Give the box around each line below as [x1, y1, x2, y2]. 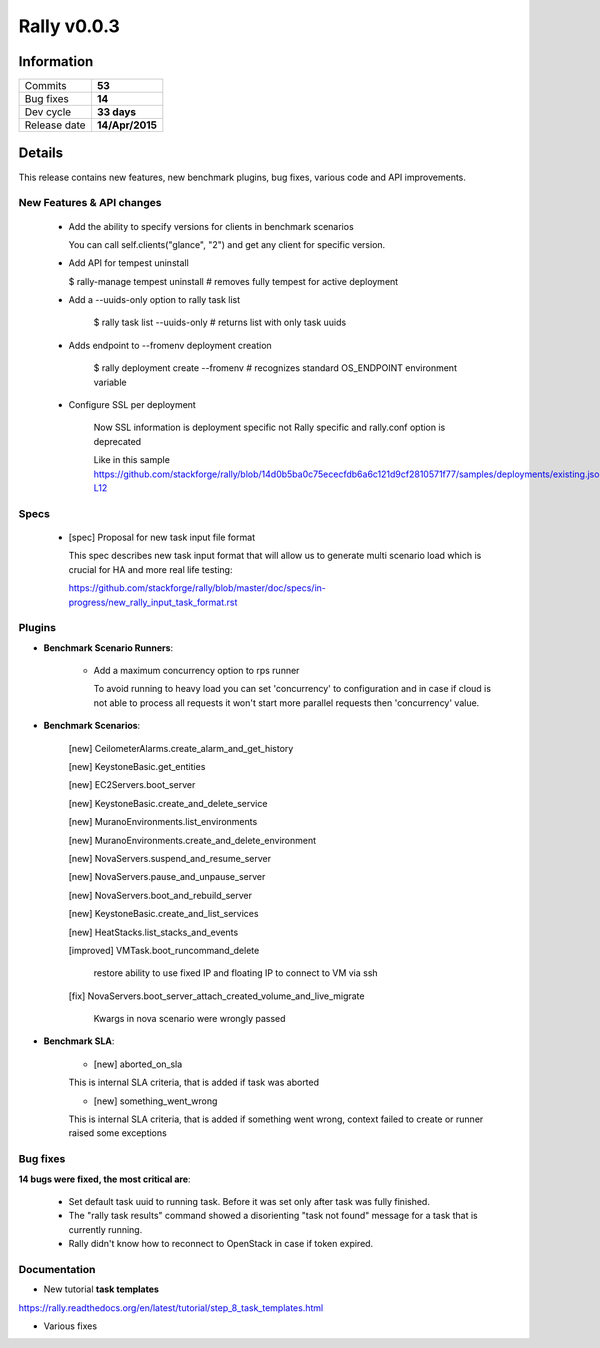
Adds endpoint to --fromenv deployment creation [68, 339, 272, 351]
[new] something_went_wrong [93, 1095, 218, 1107]
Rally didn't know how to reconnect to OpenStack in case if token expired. [68, 1238, 374, 1250]
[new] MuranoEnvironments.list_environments [68, 816, 258, 828]
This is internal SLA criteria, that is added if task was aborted [68, 1076, 320, 1089]
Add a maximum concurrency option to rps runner [93, 665, 300, 677]
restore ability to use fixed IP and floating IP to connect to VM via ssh [93, 967, 379, 979]
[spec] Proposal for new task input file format [68, 531, 255, 543]
